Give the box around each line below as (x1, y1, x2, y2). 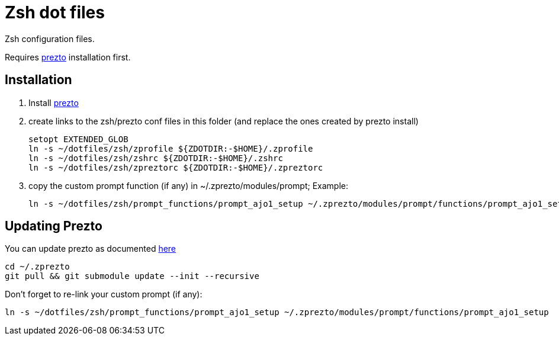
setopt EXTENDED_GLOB (28, 134, 128, 144)
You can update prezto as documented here (5, 243, 176, 254)
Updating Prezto (5, 219, 102, 234)
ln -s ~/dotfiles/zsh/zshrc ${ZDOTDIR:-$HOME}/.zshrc (28, 153, 283, 163)
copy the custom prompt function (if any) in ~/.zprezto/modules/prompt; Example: (28, 180, 348, 191)
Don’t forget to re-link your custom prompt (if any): (5, 289, 203, 300)
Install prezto (28, 97, 79, 108)
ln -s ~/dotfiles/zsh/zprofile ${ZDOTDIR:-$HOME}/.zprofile (28, 143, 313, 153)
